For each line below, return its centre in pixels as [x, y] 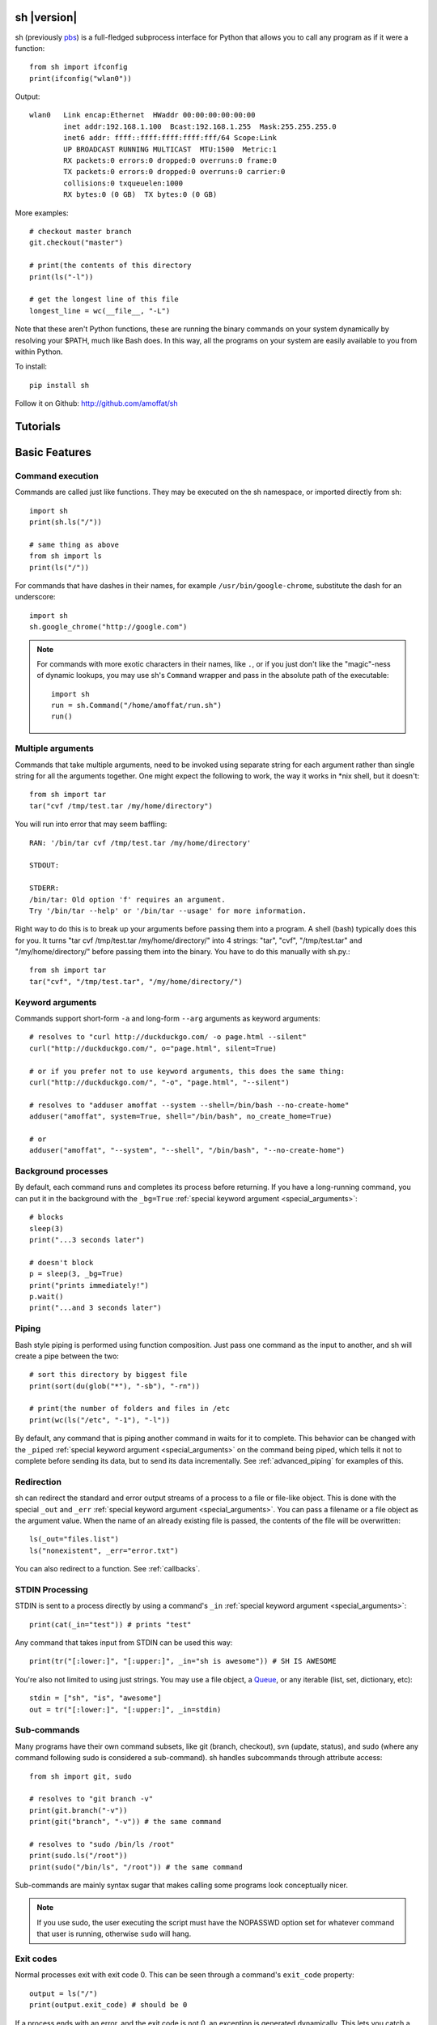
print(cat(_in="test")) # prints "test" [110, 1624]
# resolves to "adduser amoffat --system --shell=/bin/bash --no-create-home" [189, 1105]
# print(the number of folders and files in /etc [130, 1409]
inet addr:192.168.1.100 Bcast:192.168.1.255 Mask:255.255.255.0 [200, 126]
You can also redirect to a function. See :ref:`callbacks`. [108, 1569]
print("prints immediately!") [89, 1285]
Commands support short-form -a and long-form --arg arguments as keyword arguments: [168, 1019]
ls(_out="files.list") [74, 1539]
